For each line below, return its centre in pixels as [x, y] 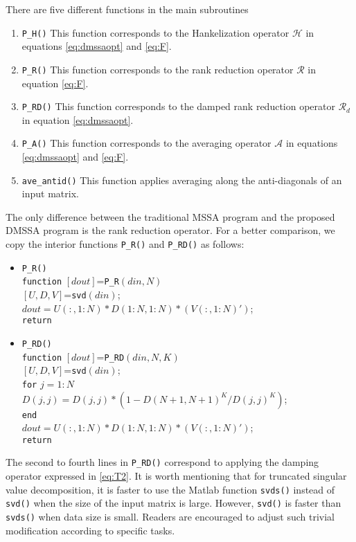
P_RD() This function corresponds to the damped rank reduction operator [178, 106]
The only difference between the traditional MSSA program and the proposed [170, 216]
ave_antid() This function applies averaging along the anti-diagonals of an [182, 180]
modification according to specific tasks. [90, 530]
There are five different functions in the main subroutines [127, 9]
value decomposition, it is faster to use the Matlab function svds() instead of [170, 489]
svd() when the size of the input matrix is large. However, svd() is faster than [173, 503]
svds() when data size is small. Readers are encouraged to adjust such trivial [170, 516]
